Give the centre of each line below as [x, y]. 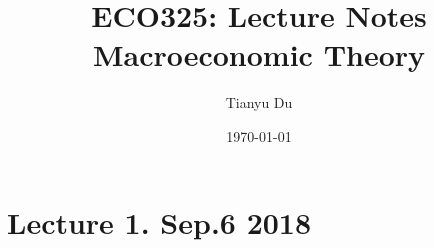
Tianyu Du [259, 102]
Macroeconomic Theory [259, 54]
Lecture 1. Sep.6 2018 [159, 221]
